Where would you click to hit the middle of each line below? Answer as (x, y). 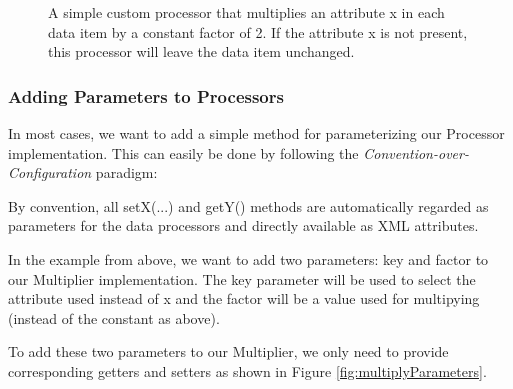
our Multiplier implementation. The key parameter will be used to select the (242, 278)
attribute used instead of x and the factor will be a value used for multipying (244, 298)
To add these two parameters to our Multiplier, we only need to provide (228, 351)
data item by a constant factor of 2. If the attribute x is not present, (258, 31)
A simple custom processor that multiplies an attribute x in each (246, 12)
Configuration (50, 172)
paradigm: (126, 172)
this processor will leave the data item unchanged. (201, 51)
